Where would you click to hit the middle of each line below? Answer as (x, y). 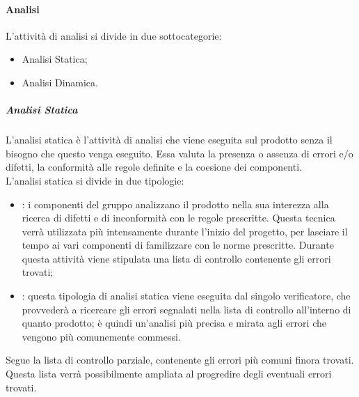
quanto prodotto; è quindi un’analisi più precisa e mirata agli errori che (174, 323)
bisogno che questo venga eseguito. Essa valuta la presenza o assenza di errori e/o (179, 153)
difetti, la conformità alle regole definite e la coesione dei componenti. (154, 167)
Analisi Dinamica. (60, 82)
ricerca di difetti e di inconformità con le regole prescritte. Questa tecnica (178, 218)
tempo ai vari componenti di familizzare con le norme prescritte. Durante (178, 245)
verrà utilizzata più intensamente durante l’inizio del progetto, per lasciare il (185, 231)
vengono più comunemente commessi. (101, 336)
